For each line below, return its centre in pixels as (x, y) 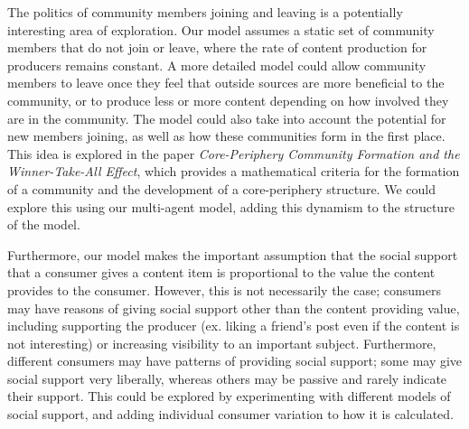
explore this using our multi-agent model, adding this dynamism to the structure (231, 206)
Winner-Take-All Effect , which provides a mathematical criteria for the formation (234, 171)
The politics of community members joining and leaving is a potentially (205, 12)
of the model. (44, 224)
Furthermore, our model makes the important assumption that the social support (233, 254)
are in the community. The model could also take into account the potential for (227, 118)
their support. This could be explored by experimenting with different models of (229, 396)
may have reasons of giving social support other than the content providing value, (234, 308)
